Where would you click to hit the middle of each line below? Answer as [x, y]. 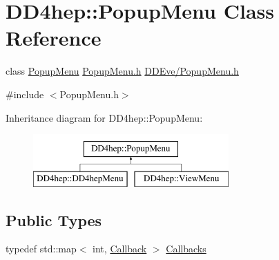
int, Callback [120, 249]
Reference [54, 38]
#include [25, 94]
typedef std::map [41, 249]
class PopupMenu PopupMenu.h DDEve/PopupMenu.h [122, 71]
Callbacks [186, 249]
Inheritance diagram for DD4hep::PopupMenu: [104, 117]
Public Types [54, 220]
